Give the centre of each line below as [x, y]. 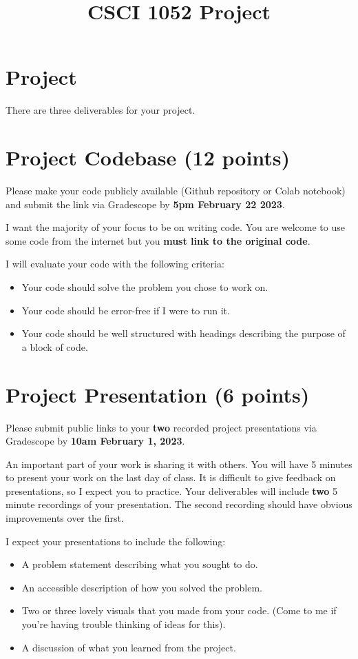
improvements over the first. [65, 518]
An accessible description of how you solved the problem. [142, 587]
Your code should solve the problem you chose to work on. [145, 287]
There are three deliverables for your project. [101, 110]
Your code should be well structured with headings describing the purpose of [183, 333]
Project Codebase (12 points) [148, 158]
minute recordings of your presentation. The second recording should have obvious [179, 504]
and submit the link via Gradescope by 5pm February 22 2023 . [145, 204]
